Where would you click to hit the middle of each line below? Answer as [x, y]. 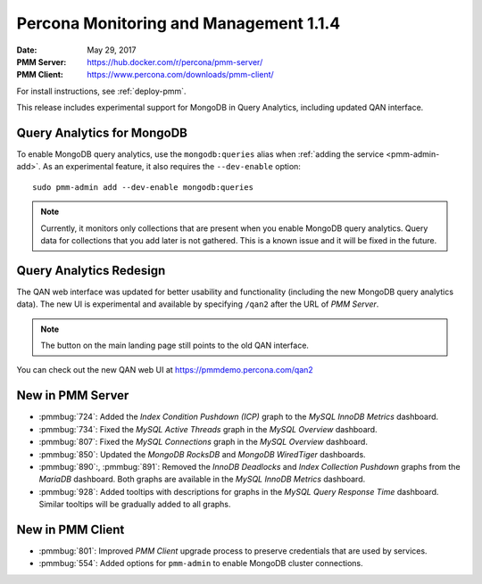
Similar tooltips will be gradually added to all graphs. [135, 505]
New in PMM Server [73, 395]
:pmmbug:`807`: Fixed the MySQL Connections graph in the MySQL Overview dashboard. [203, 442]
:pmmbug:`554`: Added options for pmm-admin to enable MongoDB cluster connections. [201, 563]
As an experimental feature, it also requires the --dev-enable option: [171, 167]
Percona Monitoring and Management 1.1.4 [179, 23]
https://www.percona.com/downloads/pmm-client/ [180, 75]
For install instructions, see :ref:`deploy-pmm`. [101, 91]
